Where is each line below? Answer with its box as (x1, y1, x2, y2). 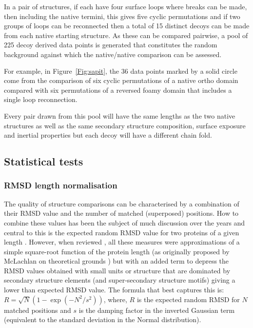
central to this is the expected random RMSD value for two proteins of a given (4, 227, 239, 237)
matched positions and (4, 305, 71, 315)
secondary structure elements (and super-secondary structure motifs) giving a (4, 275, 235, 285)
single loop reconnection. (4, 94, 78, 104)
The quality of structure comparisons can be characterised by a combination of (4, 198, 239, 208)
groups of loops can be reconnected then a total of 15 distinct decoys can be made (4, 20, 250, 31)
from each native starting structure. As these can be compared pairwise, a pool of (4, 30, 248, 40)
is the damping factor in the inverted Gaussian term (78, 305, 235, 315)
